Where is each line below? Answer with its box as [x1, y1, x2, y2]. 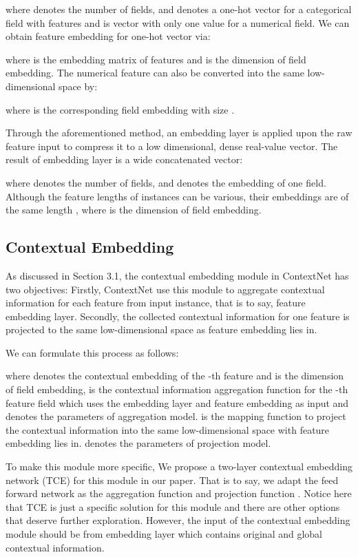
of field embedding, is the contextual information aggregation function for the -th [6, 382, 348, 397]
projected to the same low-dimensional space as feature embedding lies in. [6, 322, 317, 337]
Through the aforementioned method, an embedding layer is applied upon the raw [6, 125, 352, 140]
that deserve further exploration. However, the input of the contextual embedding [6, 513, 350, 527]
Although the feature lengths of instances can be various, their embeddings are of [6, 189, 349, 203]
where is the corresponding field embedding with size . [6, 102, 235, 116]
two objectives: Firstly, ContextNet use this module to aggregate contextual [6, 282, 325, 296]
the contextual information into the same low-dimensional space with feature [6, 422, 330, 437]
